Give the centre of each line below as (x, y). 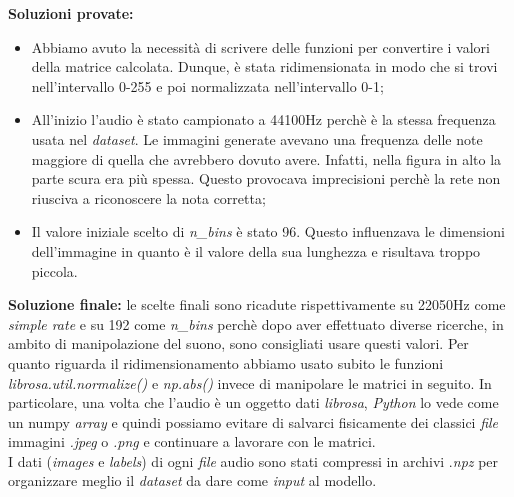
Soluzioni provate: (71, 13)
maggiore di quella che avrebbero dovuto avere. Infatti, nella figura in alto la (266, 158)
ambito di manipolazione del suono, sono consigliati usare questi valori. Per (238, 343)
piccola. (54, 270)
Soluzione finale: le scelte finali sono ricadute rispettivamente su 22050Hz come (257, 304)
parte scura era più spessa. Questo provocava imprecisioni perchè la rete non (266, 178)
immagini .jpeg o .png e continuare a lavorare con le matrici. (192, 441)
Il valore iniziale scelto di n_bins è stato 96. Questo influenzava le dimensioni (268, 231)
